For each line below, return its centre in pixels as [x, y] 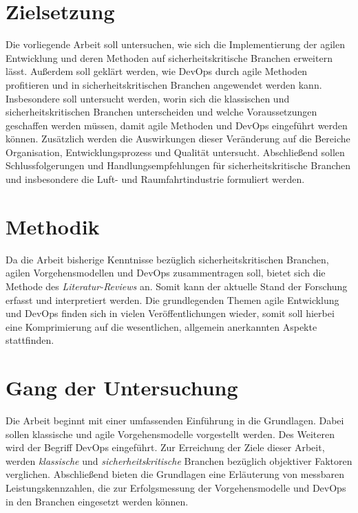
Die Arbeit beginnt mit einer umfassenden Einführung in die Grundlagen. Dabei [175, 421]
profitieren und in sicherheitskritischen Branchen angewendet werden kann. [164, 84]
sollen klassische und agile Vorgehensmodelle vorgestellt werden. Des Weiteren [170, 434]
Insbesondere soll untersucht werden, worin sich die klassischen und [148, 98]
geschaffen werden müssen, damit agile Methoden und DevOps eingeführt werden [177, 125]
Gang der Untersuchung [122, 388]
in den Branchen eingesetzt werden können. [97, 501]
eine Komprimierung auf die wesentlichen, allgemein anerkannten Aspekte [161, 326]
